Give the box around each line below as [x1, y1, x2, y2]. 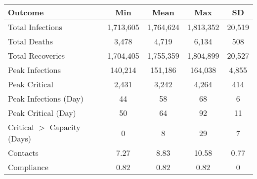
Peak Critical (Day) [8, 107, 76, 118]
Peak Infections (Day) [8, 93, 84, 104]
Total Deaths [8, 36, 53, 47]
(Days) [8, 133, 31, 144]
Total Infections [8, 21, 62, 33]
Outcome [8, 6, 44, 18]
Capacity [49, 121, 81, 133]
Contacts [8, 147, 39, 158]
